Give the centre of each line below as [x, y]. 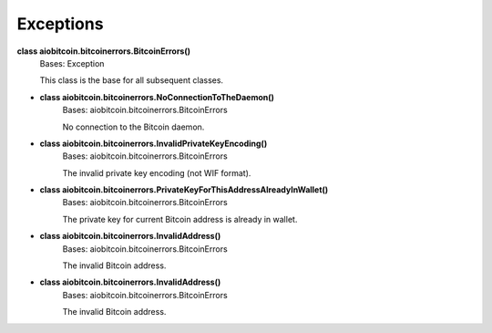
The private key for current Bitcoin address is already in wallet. [180, 219]
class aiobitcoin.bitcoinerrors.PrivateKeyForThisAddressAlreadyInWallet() [184, 190]
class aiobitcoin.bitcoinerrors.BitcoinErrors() [104, 51]
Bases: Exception [72, 63]
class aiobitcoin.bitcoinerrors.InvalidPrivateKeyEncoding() [154, 143]
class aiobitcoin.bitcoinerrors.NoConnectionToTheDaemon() [157, 97]
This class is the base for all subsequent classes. [131, 80]
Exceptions [60, 24]
